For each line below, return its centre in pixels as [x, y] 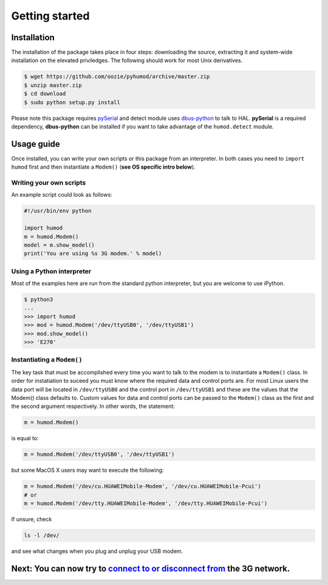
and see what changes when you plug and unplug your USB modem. [97, 551]
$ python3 [39, 300]
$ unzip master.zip [53, 85]
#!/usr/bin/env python [58, 211]
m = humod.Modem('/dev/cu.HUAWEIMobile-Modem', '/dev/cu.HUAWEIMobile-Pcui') [142, 486]
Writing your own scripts [49, 183]
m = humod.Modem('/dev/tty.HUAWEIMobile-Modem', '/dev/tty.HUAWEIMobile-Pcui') [146, 503]
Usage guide [36, 144]
